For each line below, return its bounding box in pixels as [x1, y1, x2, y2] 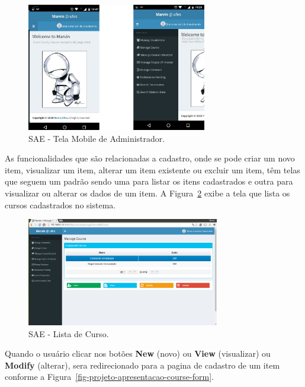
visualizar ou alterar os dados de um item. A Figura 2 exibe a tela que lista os [5, 186, 290, 199]
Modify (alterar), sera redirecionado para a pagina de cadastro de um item [5, 359, 280, 371]
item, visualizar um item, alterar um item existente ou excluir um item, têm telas [5, 163, 300, 176]
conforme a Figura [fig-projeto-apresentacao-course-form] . [5, 370, 214, 383]
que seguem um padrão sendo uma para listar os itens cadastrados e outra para [5, 175, 293, 188]
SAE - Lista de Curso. [28, 327, 109, 340]
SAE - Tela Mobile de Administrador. [28, 132, 165, 144]
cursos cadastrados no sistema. [5, 198, 116, 211]
